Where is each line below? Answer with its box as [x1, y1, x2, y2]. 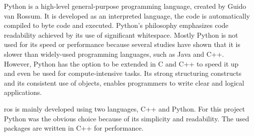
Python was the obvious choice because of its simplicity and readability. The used [4, 113, 250, 123]
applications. [4, 87, 42, 97]
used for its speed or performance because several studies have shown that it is [4, 39, 240, 49]
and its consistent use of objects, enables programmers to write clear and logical [4, 77, 244, 88]
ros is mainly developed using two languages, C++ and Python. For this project [4, 103, 245, 113]
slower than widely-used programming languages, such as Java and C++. [4, 48, 224, 59]
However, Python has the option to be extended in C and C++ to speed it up [4, 58, 239, 68]
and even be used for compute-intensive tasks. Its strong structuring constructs [4, 68, 242, 78]
